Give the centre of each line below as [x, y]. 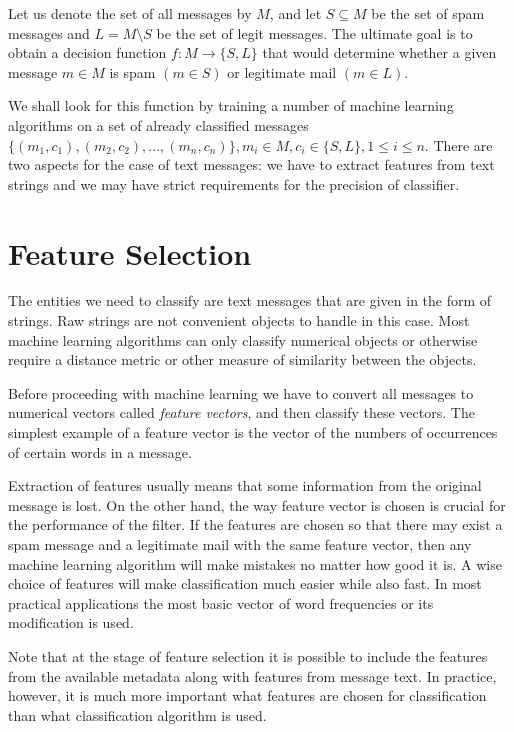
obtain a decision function [87, 52]
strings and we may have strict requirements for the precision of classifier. [234, 183]
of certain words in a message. [100, 451]
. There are [458, 144]
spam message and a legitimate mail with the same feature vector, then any [240, 544]
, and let [295, 13]
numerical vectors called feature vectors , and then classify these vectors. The [241, 412]
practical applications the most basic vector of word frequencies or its [221, 602]
